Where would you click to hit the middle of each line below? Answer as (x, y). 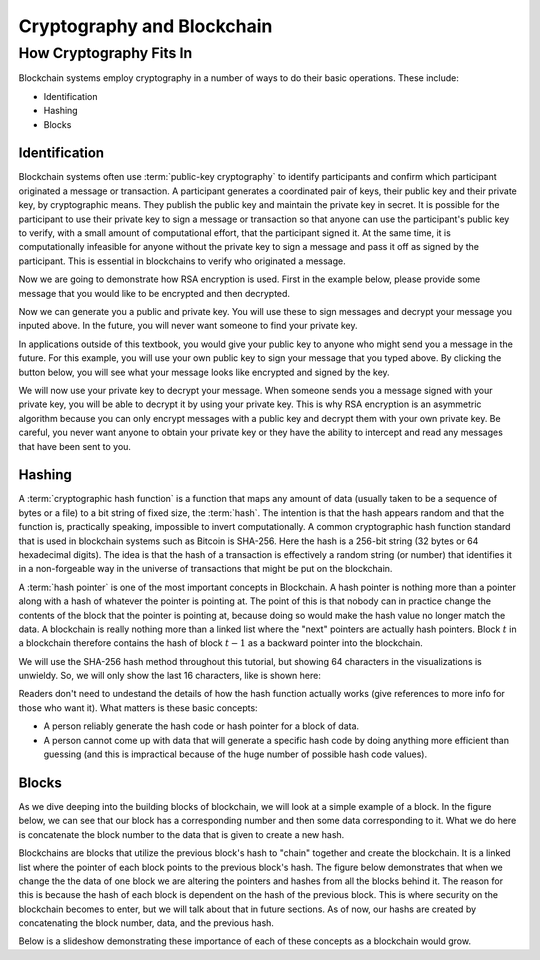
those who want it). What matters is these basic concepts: (138, 707)
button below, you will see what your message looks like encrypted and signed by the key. (204, 372)
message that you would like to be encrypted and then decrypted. (154, 293)
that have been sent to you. (75, 446)
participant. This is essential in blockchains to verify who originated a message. (182, 261)
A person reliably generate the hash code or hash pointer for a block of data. (201, 726)
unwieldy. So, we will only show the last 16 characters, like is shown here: (170, 676)
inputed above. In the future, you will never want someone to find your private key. (188, 326)
